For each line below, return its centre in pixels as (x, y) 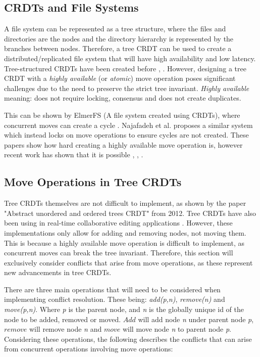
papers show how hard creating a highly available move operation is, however (123, 144)
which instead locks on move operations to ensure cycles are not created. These (126, 135)
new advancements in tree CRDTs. (58, 272)
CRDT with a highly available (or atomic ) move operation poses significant (120, 78)
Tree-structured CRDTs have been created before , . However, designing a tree (125, 68)
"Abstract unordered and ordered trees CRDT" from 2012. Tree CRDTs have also (130, 213)
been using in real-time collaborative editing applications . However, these (118, 223)
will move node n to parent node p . (177, 329)
